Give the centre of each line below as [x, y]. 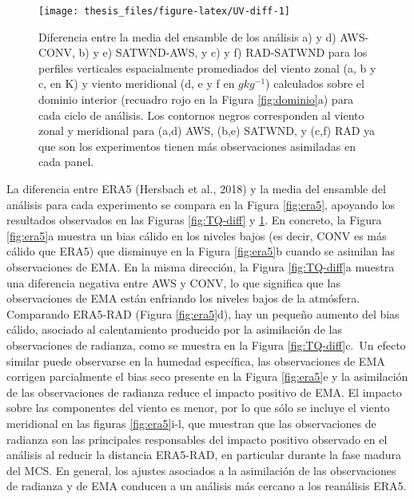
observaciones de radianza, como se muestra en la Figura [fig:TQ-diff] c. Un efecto [206, 345]
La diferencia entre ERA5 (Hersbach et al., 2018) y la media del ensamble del [196, 188]
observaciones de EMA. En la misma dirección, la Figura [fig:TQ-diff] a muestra [201, 266]
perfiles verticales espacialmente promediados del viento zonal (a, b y [207, 67]
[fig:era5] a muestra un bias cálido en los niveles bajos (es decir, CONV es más [197, 235]
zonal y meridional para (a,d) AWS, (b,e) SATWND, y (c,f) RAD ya [207, 131]
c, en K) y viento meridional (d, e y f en [137, 83]
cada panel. [66, 162]
